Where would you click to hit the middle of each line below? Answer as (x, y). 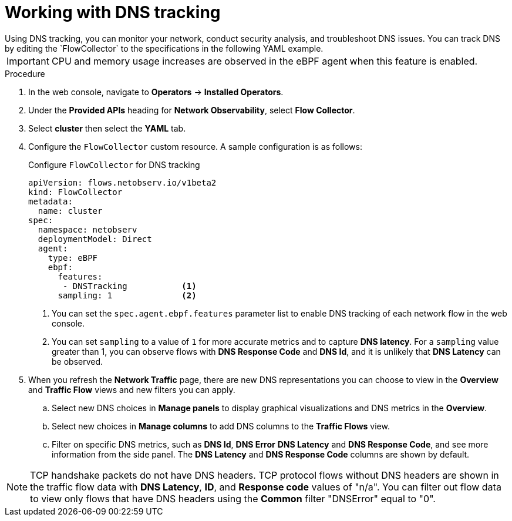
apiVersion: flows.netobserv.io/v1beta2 (122, 182)
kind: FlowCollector (75, 192)
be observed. (78, 361)
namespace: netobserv (87, 229)
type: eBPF (73, 258)
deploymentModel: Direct (95, 239)
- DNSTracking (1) (130, 286)
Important (28, 61)
